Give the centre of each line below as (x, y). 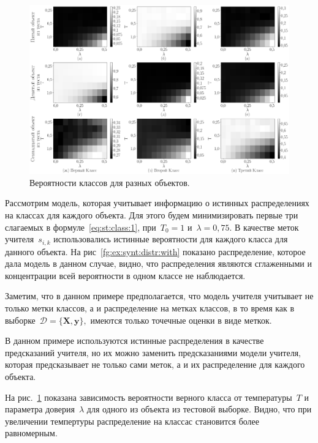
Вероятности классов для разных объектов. (110, 182)
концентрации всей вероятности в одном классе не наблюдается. (125, 275)
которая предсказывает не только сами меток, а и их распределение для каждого (155, 364)
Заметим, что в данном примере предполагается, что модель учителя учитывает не (159, 296)
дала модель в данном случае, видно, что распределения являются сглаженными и (158, 263)
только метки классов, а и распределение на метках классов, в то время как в (150, 307)
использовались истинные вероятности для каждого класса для (171, 239)
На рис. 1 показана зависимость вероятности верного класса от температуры (149, 397)
